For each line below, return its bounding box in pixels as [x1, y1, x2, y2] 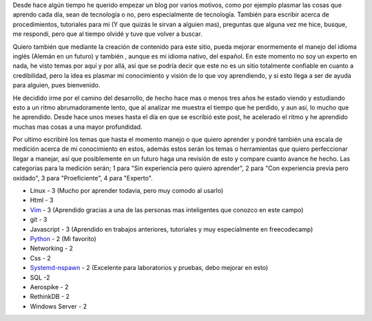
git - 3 [30, 216, 48, 224]
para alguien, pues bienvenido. [12, 81, 101, 90]
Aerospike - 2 [30, 282, 69, 291]
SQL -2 [30, 273, 51, 282]
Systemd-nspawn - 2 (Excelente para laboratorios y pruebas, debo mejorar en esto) [30, 264, 269, 272]
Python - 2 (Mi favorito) [30, 234, 96, 242]
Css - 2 [30, 253, 51, 262]
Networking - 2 [30, 245, 74, 253]
